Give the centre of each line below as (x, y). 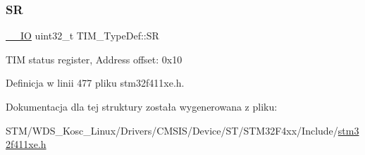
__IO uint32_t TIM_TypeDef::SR (82, 36)
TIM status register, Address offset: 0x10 (94, 59)
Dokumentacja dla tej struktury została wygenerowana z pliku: (142, 106)
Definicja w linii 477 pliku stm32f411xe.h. (95, 83)
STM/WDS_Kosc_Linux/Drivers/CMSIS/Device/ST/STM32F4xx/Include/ (172, 130)
